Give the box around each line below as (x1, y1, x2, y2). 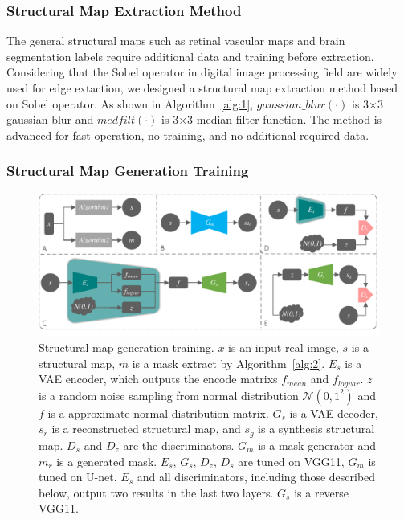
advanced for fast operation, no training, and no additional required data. (6, 126, 369, 143)
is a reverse (294, 484, 349, 501)
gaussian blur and (6, 111, 94, 128)
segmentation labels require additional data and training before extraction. (6, 47, 374, 64)
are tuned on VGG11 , (238, 452, 345, 469)
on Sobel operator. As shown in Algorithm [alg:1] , (6, 95, 254, 112)
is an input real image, (228, 339, 339, 356)
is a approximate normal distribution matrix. (47, 404, 269, 421)
